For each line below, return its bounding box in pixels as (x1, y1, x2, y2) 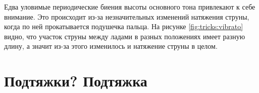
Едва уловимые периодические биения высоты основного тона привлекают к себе (4, 2, 255, 12)
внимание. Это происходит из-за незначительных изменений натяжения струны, (4, 11, 249, 22)
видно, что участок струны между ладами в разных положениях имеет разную (4, 31, 245, 41)
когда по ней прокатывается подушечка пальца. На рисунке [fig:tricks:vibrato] (4, 21, 243, 32)
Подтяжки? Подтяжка (4, 70, 147, 91)
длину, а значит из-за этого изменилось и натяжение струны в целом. (4, 41, 218, 51)
